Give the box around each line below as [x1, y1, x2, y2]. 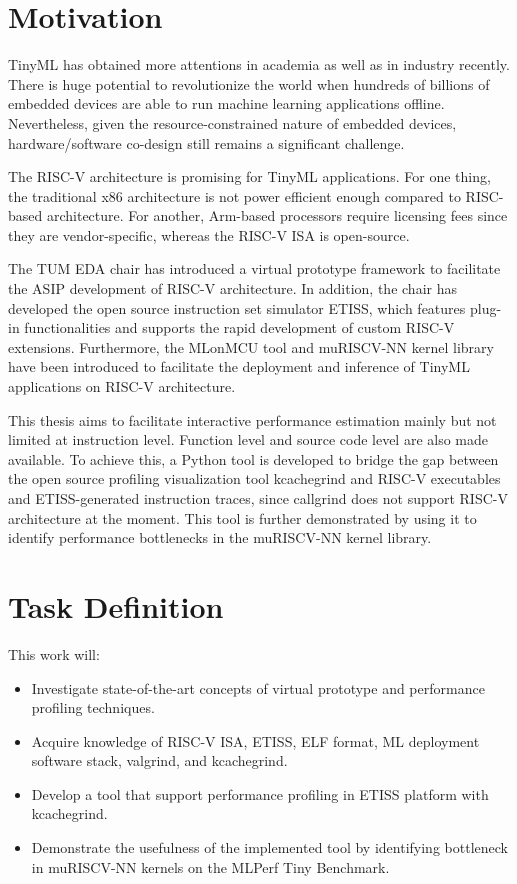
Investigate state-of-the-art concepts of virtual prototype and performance [31, 677, 485, 698]
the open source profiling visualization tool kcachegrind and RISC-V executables [8, 468, 501, 489]
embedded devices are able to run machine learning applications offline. [8, 93, 445, 114]
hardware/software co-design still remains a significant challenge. [8, 132, 405, 153]
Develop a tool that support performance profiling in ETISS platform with [31, 783, 489, 804]
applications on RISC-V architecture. [8, 376, 236, 397]
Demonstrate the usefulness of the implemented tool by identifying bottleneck [31, 837, 508, 858]
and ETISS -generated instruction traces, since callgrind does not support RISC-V [8, 488, 508, 508]
